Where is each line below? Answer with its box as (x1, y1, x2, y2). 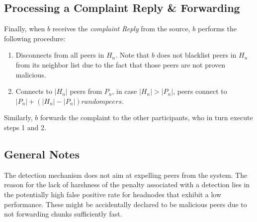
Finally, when (4, 23, 45, 34)
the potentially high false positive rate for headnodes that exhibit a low (4, 189, 222, 199)
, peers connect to (173, 86, 227, 96)
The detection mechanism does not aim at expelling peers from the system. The (4, 169, 248, 180)
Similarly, (4, 112, 33, 123)
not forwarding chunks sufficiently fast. (4, 209, 122, 219)
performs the (198, 23, 237, 34)
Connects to (15, 86, 52, 96)
